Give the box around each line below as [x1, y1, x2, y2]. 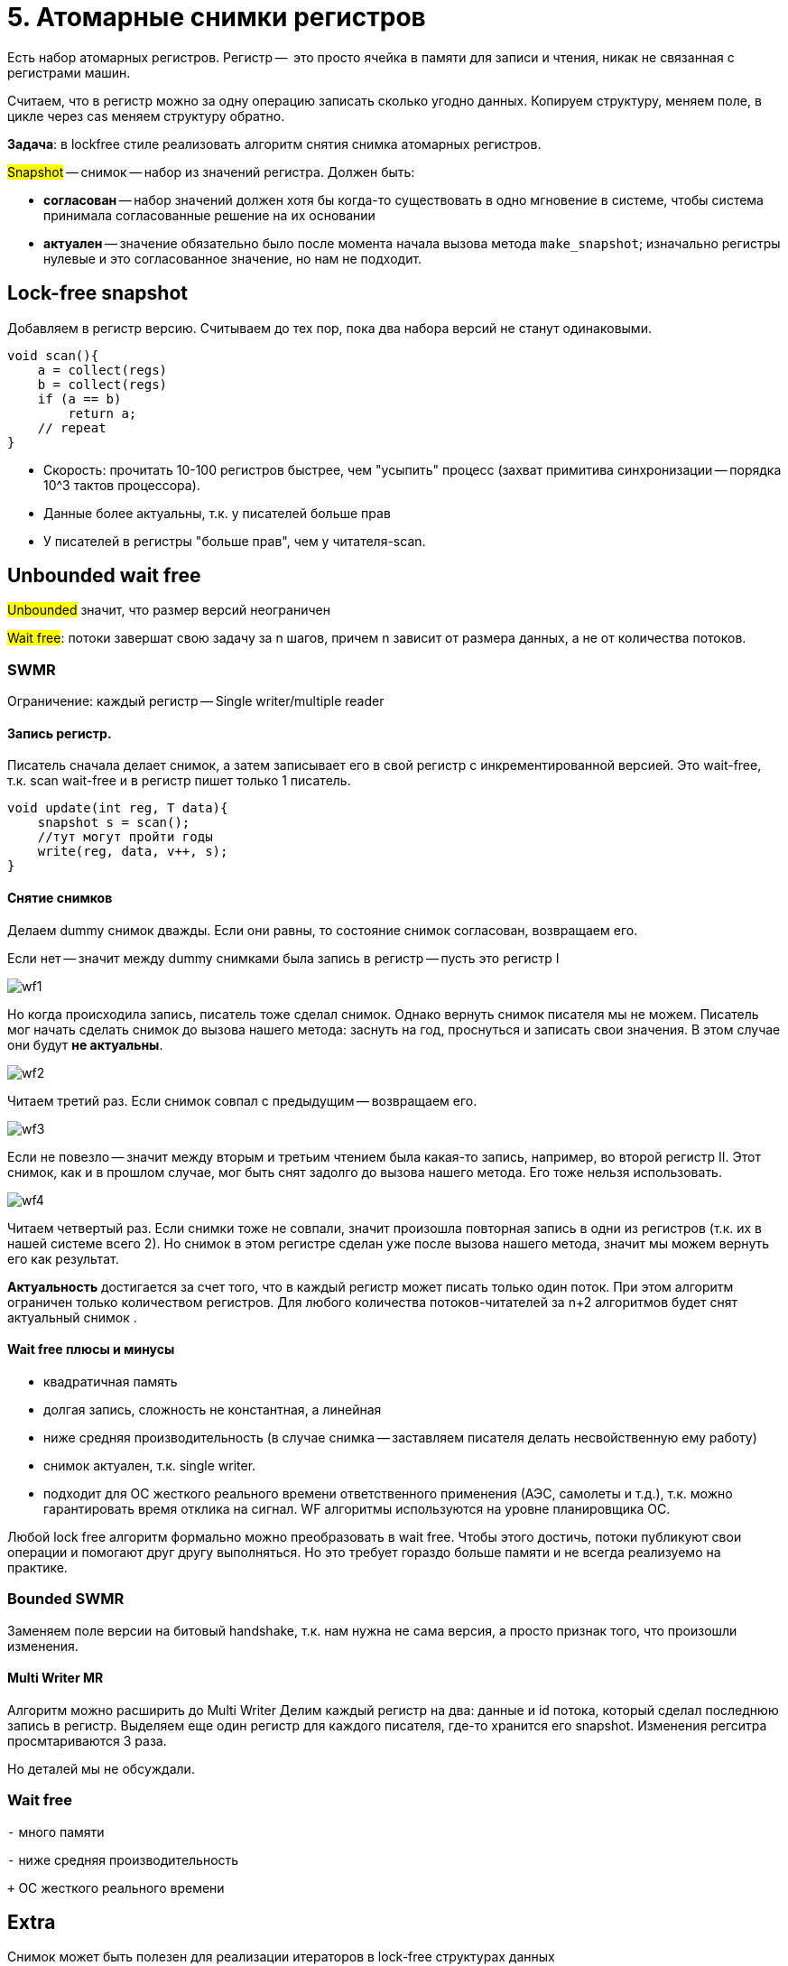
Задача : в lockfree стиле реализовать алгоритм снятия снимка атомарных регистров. [7, 135, 542, 152]
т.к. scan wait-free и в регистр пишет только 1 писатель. [7, 773, 351, 789]
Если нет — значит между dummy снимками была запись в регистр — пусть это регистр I [7, 950, 560, 966]
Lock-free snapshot [7, 282, 188, 305]
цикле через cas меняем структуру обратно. [7, 107, 285, 124]
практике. [7, 1559, 68, 1575]
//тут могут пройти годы [37, 830, 213, 845]
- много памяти [7, 1823, 105, 1840]
